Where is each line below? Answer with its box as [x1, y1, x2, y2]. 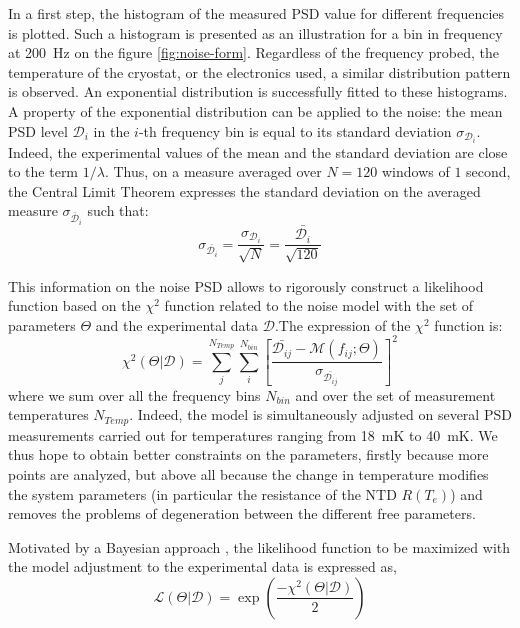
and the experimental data [95, 314, 259, 335]
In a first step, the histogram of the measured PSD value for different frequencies [8, 3, 505, 23]
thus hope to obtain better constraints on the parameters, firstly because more [8, 444, 489, 465]
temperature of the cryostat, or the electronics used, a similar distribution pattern [8, 61, 511, 82]
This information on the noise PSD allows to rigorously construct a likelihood [8, 275, 484, 296]
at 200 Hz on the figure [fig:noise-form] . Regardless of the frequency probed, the [8, 42, 500, 63]
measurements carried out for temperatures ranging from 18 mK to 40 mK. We [8, 424, 498, 445]
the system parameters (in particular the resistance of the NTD [8, 483, 397, 504]
